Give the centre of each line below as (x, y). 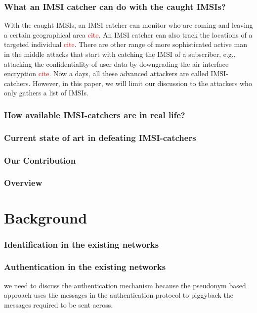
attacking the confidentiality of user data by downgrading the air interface (116, 64)
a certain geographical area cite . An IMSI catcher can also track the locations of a (128, 34)
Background (46, 217)
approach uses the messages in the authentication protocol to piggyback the (119, 295)
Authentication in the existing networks (85, 267)
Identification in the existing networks (82, 244)
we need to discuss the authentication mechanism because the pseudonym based (125, 285)
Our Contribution (40, 160)
